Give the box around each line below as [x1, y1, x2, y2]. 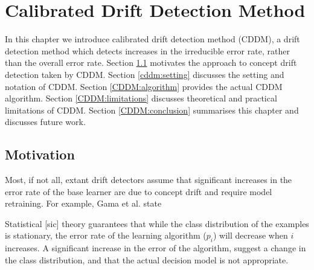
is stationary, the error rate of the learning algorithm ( [5, 229, 207, 242]
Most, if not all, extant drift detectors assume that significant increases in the [5, 173, 292, 186]
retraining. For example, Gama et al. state [5, 197, 162, 210]
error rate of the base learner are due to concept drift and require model [5, 185, 272, 198]
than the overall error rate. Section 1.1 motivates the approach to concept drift [5, 56, 297, 69]
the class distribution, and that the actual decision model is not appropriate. [5, 253, 289, 266]
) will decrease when [213, 229, 288, 242]
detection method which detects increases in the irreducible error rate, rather [5, 44, 290, 57]
